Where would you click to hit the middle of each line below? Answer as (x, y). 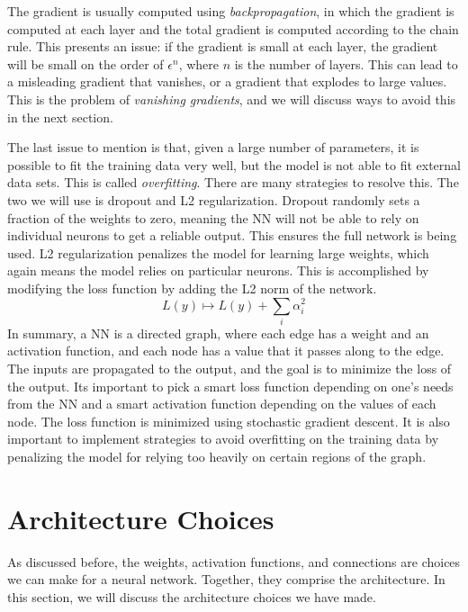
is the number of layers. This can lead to (346, 63)
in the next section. (60, 117)
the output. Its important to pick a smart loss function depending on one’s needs (230, 386)
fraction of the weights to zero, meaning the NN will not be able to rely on (213, 217)
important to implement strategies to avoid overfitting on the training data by (223, 439)
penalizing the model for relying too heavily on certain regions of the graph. (217, 456)
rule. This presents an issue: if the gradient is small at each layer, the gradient (223, 46)
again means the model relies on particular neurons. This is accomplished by (218, 270)
